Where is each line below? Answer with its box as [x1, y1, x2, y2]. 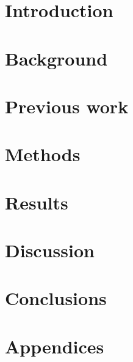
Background [5, 45, 108, 70]
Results [5, 189, 68, 214]
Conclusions [5, 285, 107, 311]
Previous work [5, 93, 129, 118]
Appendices [5, 333, 104, 358]
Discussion [5, 238, 95, 263]
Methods [5, 141, 81, 167]
